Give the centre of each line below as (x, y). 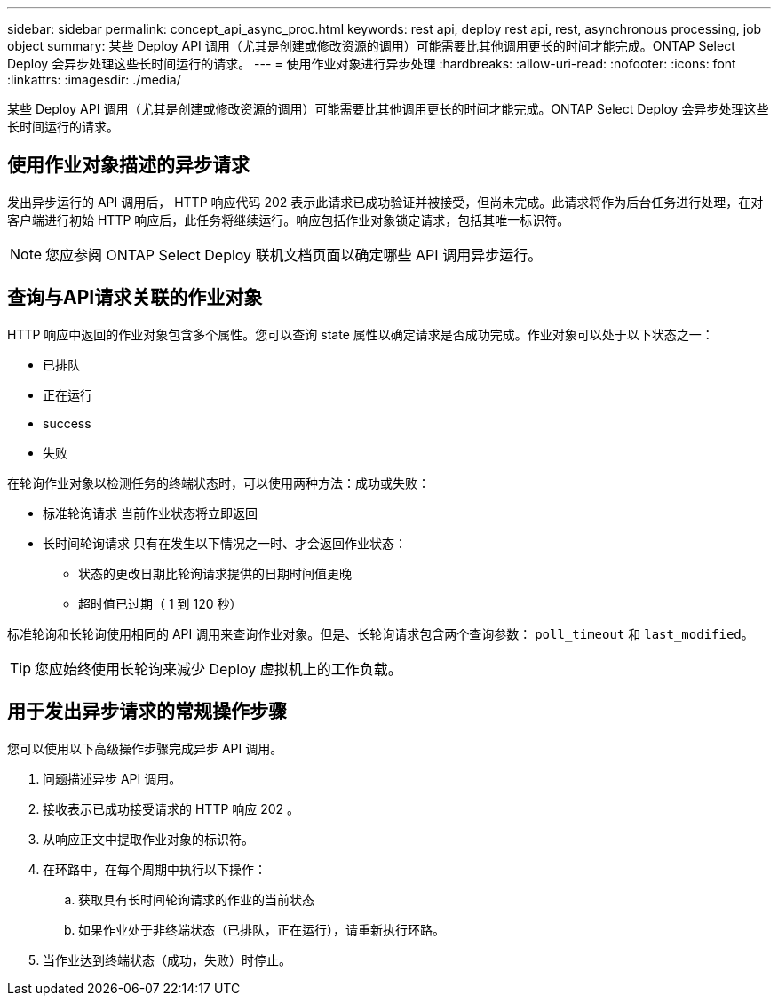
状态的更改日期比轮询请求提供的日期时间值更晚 (215, 573)
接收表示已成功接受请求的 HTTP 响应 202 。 (171, 808)
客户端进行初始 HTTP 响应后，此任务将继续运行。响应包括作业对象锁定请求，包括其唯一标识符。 (289, 219)
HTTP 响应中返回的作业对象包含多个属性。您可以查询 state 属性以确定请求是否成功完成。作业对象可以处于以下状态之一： (361, 334)
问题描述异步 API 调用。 (112, 778)
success (67, 423)
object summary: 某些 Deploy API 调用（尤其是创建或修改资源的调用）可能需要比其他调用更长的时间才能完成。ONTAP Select (371, 46)
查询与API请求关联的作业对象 (135, 298)
